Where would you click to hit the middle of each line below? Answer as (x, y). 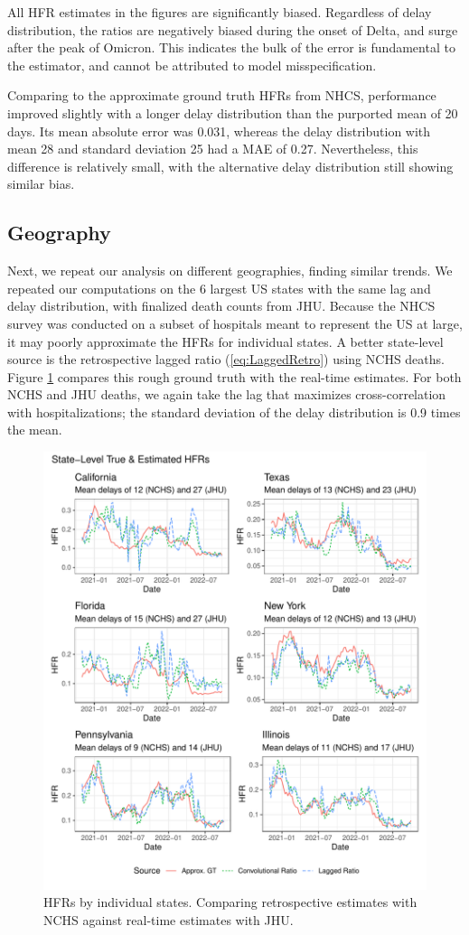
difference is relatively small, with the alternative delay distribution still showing (230, 166)
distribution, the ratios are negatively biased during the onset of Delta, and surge (233, 29)
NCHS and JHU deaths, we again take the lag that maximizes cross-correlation (227, 394)
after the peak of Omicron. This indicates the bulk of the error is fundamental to (231, 47)
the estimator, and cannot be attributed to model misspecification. (192, 65)
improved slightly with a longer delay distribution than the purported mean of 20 (233, 112)
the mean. (35, 430)
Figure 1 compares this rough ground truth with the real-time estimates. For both (234, 376)
